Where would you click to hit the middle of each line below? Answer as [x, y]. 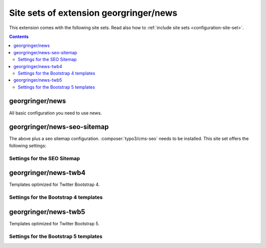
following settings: [28, 145]
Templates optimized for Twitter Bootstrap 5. [54, 223]
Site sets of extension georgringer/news [93, 13]
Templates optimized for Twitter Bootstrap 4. [54, 184]
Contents [19, 36]
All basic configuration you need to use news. [55, 113]
